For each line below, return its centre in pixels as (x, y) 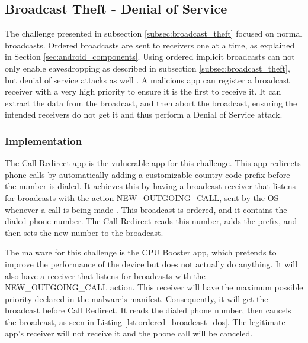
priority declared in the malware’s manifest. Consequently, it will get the (137, 298)
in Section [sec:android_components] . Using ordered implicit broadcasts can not (150, 56)
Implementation (44, 140)
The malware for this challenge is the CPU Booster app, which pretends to (141, 252)
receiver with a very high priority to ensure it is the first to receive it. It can (143, 91)
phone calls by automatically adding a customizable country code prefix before (147, 174)
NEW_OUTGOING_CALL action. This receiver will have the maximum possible (154, 287)
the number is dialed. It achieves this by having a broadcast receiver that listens (150, 186)
